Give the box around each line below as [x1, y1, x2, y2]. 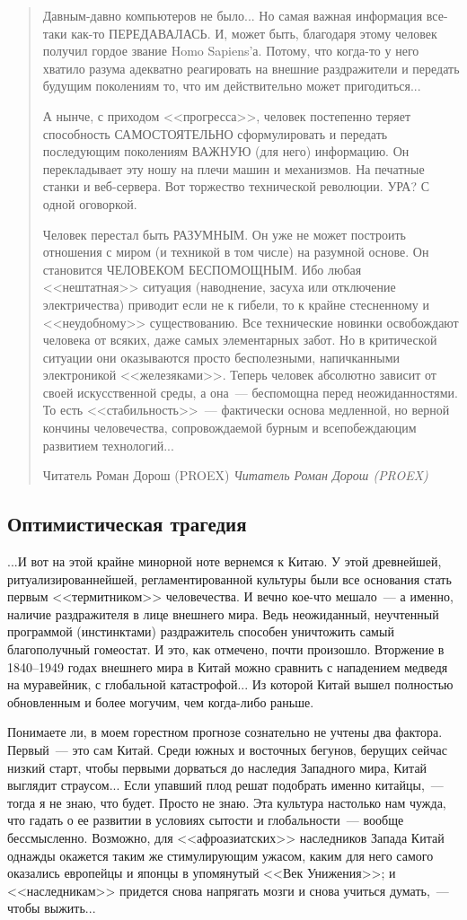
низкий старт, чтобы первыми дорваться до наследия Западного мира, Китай [7, 758, 427, 776]
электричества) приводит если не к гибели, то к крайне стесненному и [42, 294, 429, 313]
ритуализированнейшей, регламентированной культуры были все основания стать [7, 569, 452, 588]
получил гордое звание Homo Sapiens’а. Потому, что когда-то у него [42, 41, 419, 60]
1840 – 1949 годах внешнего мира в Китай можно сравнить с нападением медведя [7, 657, 448, 676]
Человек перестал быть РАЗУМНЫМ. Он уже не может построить [42, 224, 407, 243]
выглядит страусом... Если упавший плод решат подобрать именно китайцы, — [7, 775, 444, 794]
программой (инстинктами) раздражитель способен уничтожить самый [7, 622, 394, 641]
